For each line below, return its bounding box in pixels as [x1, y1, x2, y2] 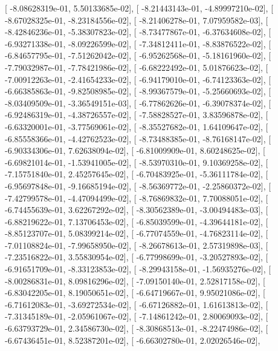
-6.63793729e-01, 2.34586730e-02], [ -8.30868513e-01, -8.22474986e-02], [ [5, 322, 268, 335]
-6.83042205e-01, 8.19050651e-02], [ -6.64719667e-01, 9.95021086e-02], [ [5, 286, 265, 299]
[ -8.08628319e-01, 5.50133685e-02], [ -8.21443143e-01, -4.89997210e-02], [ [5, 2, 274, 14]
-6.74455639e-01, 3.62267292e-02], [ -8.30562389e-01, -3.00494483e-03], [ [5, 203, 268, 216]
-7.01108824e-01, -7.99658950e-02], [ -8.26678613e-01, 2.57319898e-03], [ [5, 238, 268, 251]
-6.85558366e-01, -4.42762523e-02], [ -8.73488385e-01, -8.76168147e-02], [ [5, 132, 271, 145]
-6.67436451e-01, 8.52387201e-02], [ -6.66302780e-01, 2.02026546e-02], [5, 333, 260, 346]
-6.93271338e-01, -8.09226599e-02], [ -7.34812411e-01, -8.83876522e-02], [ [5, 37, 271, 50]
